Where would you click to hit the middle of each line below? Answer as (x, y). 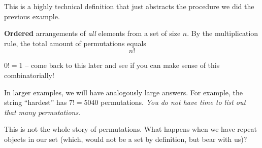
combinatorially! (29, 75)
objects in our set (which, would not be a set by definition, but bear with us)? (126, 139)
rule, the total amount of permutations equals (75, 43)
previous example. (32, 16)
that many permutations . (42, 112)
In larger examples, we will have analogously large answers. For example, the (124, 92)
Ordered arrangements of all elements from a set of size (92, 33)
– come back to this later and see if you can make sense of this (122, 65)
